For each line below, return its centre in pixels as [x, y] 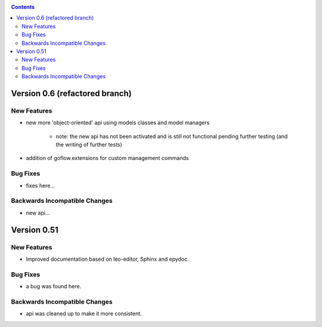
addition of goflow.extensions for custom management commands [107, 158]
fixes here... [41, 186]
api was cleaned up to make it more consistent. [84, 314]
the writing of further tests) [89, 145]
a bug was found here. [54, 286]
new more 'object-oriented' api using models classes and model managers [118, 123]
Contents [23, 7]
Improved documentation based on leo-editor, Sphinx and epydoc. [107, 259]
